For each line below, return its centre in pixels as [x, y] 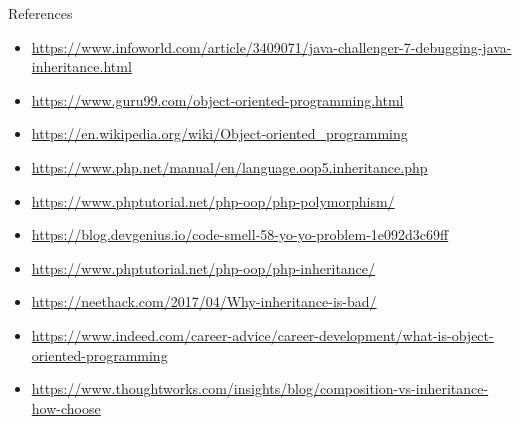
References [40, 13]
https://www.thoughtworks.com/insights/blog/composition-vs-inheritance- [260, 388]
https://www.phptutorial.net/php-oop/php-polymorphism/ [213, 200]
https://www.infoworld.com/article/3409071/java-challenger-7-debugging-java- [271, 46]
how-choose [66, 407]
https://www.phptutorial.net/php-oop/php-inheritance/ [203, 267]
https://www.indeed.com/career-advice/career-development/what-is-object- [262, 334]
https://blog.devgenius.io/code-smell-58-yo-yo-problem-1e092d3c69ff [240, 234]
